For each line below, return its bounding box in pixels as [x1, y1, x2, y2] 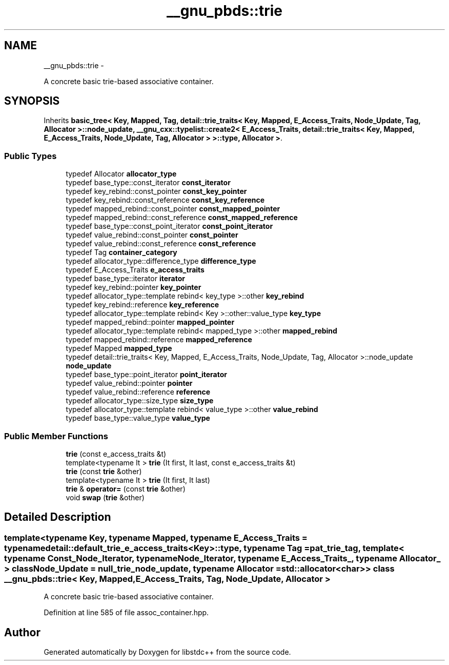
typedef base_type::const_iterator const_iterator [66, 178, 231, 187]
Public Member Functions [4, 431, 108, 441]
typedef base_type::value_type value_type [66, 414, 210, 423]
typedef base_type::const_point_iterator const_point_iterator [66, 222, 273, 231]
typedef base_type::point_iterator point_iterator [66, 370, 227, 379]
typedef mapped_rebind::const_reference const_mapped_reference [66, 213, 298, 222]
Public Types [4, 150, 57, 161]
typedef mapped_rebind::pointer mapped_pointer [66, 318, 235, 327]
